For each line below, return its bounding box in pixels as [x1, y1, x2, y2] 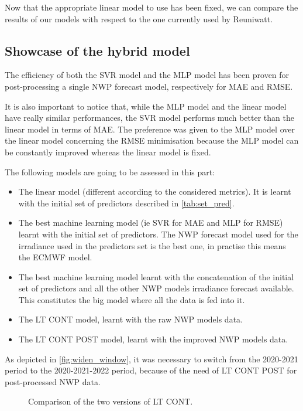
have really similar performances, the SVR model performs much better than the [5, 111, 294, 124]
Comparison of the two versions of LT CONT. [28, 395, 193, 407]
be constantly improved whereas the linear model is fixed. [5, 145, 211, 158]
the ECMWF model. [18, 251, 92, 263]
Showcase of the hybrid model [5, 41, 190, 59]
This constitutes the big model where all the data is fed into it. [18, 293, 245, 305]
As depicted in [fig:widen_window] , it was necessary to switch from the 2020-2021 [5, 352, 298, 365]
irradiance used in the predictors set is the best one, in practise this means [18, 239, 286, 252]
